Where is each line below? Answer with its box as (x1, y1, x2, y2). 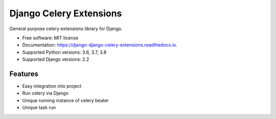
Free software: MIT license (22, 35, 79, 41)
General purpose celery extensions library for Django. (9, 26, 123, 32)
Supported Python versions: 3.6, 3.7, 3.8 (22, 49, 107, 55)
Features (9, 69, 38, 78)
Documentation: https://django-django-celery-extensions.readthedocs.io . (22, 42, 177, 48)
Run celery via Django (22, 90, 69, 97)
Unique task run (22, 105, 56, 111)
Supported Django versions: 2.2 (22, 56, 89, 62)
